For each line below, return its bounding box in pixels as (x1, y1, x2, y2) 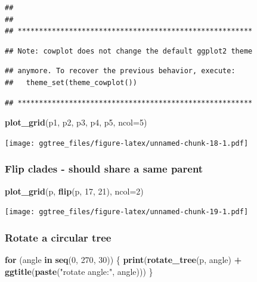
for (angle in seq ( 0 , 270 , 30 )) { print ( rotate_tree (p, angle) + (5, 253, 242, 266)
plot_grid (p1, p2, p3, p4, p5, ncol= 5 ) (5, 116, 147, 129)
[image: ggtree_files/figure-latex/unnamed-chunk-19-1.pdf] (5, 208, 249, 217)
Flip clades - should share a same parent (5, 161, 203, 176)
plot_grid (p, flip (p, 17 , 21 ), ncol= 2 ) (5, 184, 144, 197)
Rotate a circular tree (5, 230, 112, 245)
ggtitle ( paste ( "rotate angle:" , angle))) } (5, 265, 153, 277)
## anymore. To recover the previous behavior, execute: (5, 67, 236, 76)
